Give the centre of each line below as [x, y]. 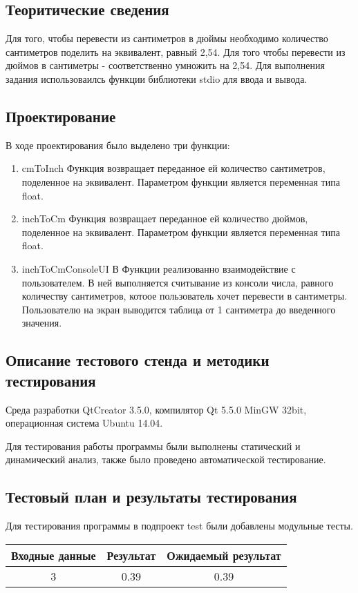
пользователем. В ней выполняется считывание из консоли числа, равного [178, 282]
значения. [42, 323]
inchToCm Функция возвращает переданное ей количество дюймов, [165, 218]
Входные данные [54, 555]
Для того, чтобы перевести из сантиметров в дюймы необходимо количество [167, 38]
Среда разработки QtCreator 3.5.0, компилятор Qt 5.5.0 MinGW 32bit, [156, 409]
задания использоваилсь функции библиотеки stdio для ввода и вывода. [157, 78]
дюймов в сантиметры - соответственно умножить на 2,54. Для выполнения [165, 65]
